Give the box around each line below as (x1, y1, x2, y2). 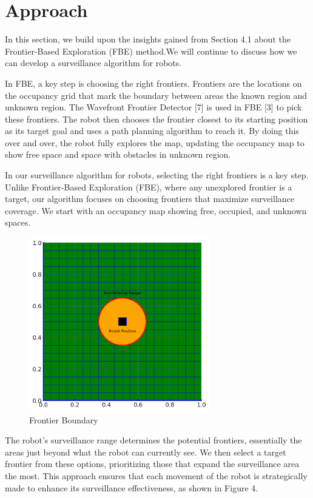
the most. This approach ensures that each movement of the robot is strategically (5, 469, 308, 482)
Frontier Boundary (29, 413, 98, 426)
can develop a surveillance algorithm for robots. (5, 56, 182, 69)
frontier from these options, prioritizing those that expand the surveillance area (5, 457, 300, 470)
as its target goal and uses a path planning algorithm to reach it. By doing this (5, 124, 299, 137)
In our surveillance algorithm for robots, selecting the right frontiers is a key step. (5, 169, 309, 181)
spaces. (5, 216, 31, 229)
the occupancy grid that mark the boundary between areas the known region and (5, 89, 308, 101)
